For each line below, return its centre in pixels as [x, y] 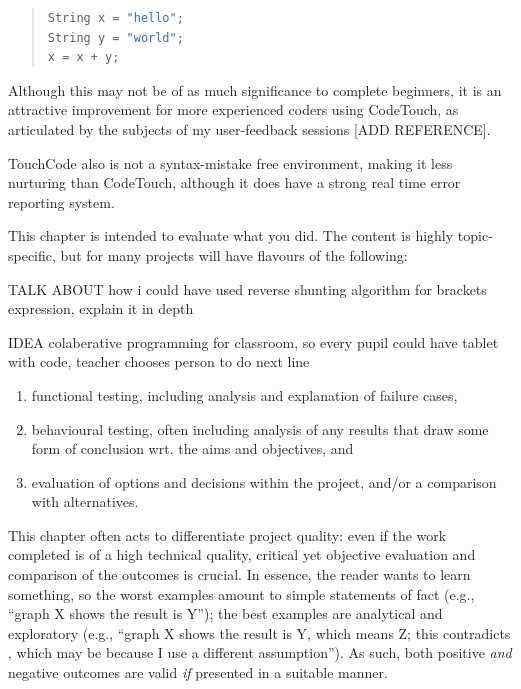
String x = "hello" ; [115, 18]
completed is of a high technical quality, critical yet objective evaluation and [242, 554]
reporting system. [61, 201]
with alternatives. [85, 501]
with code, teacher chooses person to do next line [159, 361]
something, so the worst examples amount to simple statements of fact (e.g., [241, 593]
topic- [475, 235]
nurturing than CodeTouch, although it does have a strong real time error [234, 182]
